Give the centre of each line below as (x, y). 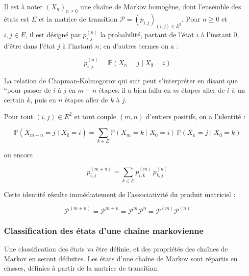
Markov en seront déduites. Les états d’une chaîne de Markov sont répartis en (121, 258)
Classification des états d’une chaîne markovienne (104, 230)
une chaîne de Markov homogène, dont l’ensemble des (161, 6)
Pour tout (19, 116)
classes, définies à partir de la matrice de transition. (82, 268)
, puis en (43, 99)
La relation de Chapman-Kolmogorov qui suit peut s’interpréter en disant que (121, 80)
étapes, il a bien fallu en (135, 90)
